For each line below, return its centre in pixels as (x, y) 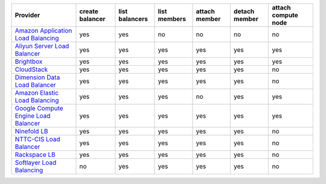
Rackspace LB (35, 155)
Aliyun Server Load (42, 46)
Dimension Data (37, 77)
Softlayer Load (36, 163)
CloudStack (31, 69)
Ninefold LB (31, 131)
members (172, 19)
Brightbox (29, 62)
